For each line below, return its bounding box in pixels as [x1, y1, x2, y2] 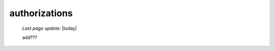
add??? [22, 34, 38, 40]
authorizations [9, 8, 73, 19]
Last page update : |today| [22, 25, 77, 31]
